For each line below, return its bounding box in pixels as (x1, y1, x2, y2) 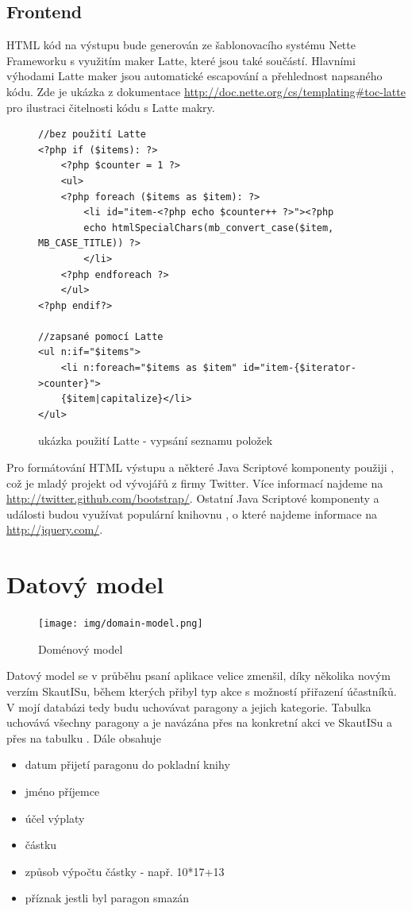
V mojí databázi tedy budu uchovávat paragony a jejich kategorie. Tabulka (6, 698, 372, 715)
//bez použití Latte (38, 129, 147, 141)
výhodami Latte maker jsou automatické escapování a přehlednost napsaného (6, 68, 383, 84)
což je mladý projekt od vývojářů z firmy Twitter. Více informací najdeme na (6, 474, 383, 491)
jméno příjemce (25, 782, 100, 799)
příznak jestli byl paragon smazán (25, 890, 190, 906)
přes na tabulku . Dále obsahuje (6, 729, 161, 746)
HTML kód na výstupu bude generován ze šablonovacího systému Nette (6, 37, 356, 53)
